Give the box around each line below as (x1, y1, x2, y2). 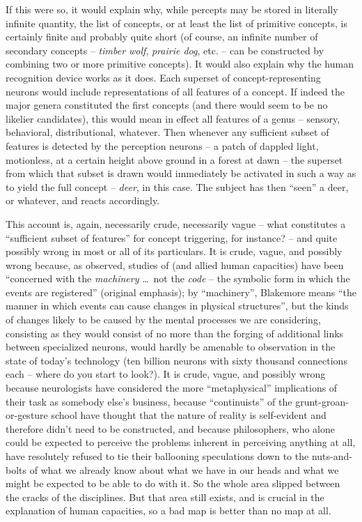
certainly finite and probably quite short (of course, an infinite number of (6, 29, 318, 44)
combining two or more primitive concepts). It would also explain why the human (6, 56, 354, 71)
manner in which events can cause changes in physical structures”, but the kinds (6, 298, 349, 313)
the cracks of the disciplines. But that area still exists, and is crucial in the (6, 489, 324, 504)
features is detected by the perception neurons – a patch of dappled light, (6, 138, 319, 153)
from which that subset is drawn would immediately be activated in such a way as (6, 166, 356, 181)
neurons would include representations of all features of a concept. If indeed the (6, 84, 345, 98)
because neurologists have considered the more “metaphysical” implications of (6, 381, 338, 395)
